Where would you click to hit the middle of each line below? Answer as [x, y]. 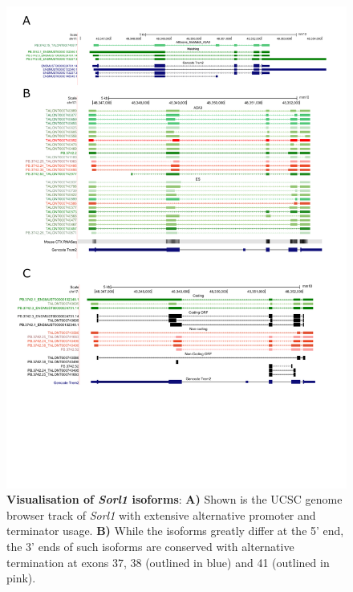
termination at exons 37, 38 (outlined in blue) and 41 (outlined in [168, 562]
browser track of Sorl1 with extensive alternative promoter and [161, 514]
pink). [21, 578]
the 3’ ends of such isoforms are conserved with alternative [150, 547]
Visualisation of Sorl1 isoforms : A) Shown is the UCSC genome [174, 499]
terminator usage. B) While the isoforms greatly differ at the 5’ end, [175, 531]
